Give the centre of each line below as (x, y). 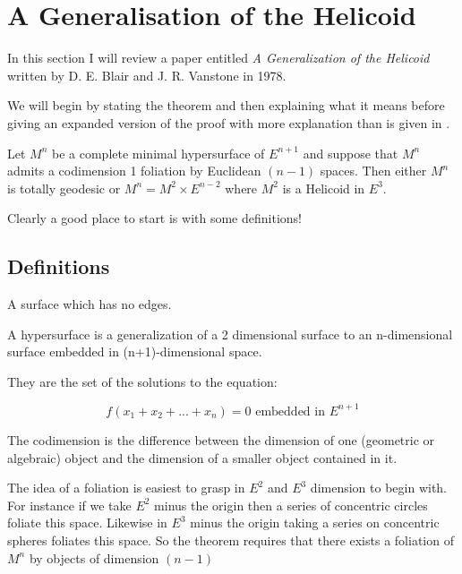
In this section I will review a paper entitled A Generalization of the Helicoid (218, 58)
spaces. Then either (373, 171)
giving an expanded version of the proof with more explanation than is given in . (229, 122)
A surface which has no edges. (90, 304)
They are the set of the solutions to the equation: (142, 381)
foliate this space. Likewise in (87, 523)
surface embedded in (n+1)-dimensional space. (135, 351)
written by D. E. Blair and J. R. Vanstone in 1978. (147, 75)
